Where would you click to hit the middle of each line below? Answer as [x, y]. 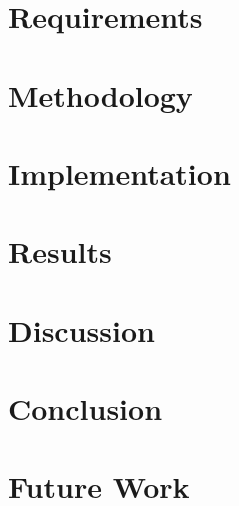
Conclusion [85, 408]
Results [60, 251]
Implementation [119, 172]
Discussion [81, 329]
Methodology [100, 94]
